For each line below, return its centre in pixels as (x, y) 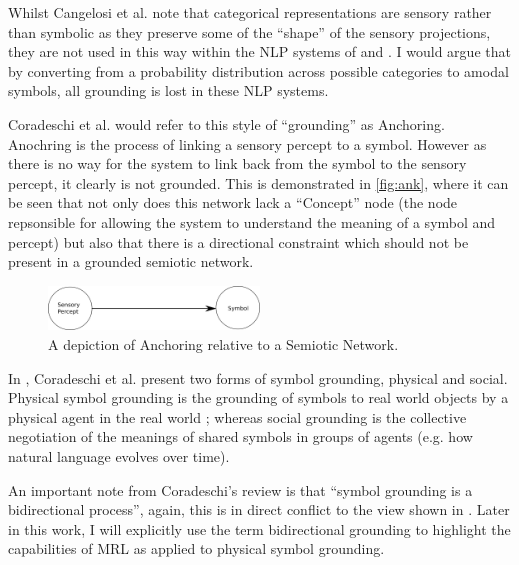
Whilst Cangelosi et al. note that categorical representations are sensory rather (250, 12)
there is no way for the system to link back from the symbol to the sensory (237, 163)
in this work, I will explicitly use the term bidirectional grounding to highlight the (259, 528)
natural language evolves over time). (119, 456)
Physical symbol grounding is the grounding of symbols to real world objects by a (258, 397)
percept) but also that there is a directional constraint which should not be (238, 241)
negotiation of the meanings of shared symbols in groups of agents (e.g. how (240, 436)
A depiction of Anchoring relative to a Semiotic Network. (223, 344)
